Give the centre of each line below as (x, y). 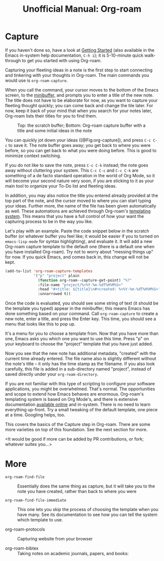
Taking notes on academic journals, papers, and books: (73, 554)
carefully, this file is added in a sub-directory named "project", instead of (78, 369)
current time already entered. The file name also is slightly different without (81, 359)
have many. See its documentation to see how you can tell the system (87, 514)
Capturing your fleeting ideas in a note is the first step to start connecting (79, 70)
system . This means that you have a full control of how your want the (74, 216)
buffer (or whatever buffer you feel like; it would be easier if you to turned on (82, 236)
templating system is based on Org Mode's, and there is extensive (72, 399)
